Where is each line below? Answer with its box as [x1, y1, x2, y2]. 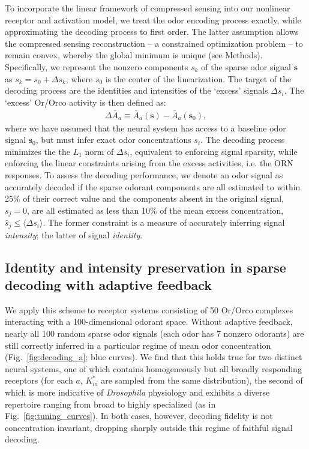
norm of [85, 145, 114, 157]
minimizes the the [5, 145, 70, 157]
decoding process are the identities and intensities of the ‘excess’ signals [5, 84, 268, 97]
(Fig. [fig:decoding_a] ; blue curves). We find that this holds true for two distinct [5, 351, 302, 363]
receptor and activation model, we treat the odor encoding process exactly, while [5, 13, 301, 26]
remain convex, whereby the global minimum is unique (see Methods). [5, 49, 263, 61]
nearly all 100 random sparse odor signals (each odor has [5, 327, 214, 340]
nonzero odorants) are [223, 327, 304, 340]
